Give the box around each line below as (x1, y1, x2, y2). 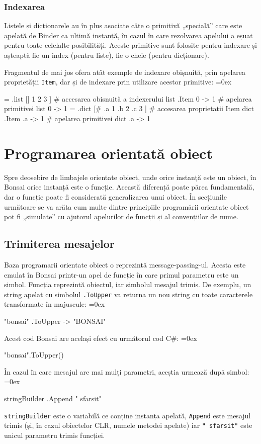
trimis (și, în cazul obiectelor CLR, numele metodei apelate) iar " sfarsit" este (4, 420, 252, 430)
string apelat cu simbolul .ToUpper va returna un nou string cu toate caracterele (4, 289, 253, 299)
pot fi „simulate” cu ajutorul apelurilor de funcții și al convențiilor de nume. (4, 211, 238, 222)
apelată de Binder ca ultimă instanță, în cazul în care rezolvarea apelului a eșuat (4, 30, 253, 40)
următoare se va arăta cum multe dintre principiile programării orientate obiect (4, 201, 249, 212)
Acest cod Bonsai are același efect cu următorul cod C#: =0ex (4, 332, 197, 343)
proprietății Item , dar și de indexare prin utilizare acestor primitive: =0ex (4, 76, 232, 87)
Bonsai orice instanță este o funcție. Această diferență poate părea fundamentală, (4, 182, 254, 192)
